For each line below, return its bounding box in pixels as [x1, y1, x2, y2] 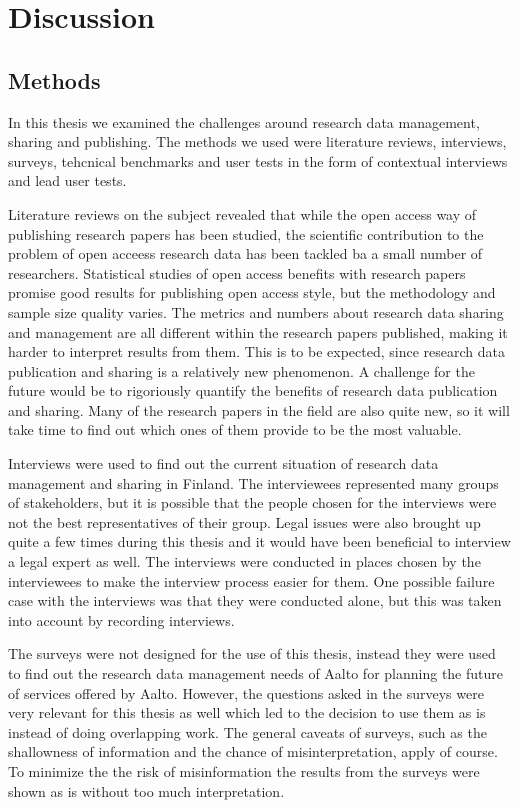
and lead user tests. [8, 170, 127, 191]
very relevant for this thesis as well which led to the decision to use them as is [8, 702, 486, 723]
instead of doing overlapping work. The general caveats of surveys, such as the [8, 721, 487, 742]
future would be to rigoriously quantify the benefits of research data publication [8, 380, 498, 401]
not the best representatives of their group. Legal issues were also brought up [8, 511, 481, 532]
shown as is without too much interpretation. [8, 780, 285, 801]
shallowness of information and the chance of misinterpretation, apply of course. [8, 741, 498, 762]
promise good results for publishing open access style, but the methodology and [8, 282, 496, 303]
